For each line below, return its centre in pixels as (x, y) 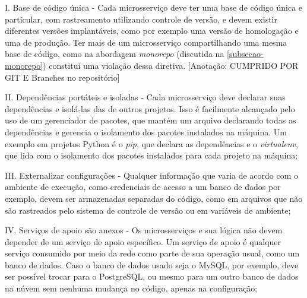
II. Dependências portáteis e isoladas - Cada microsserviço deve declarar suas (145, 97)
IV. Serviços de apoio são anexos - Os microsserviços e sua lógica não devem (144, 230)
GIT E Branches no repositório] (62, 77)
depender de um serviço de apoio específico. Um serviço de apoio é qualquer (143, 241)
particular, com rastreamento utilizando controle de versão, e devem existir (141, 19)
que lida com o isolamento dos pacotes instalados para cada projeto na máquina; (151, 155)
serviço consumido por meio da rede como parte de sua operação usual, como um (152, 253)
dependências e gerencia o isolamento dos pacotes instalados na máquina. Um (146, 131)
